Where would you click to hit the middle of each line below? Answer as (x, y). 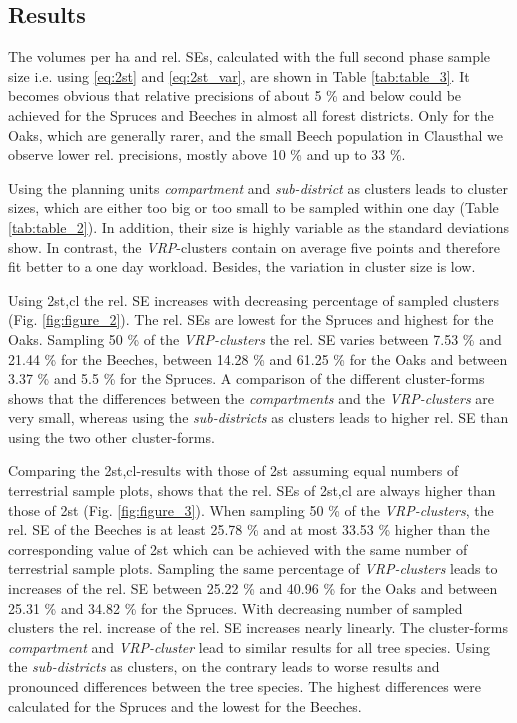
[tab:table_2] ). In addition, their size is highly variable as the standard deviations (259, 226)
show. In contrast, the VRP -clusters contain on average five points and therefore (254, 246)
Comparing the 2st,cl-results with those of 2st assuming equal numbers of (233, 470)
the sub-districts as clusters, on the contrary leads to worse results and (224, 666)
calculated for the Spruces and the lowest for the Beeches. (185, 705)
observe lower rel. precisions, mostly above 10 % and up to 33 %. (207, 154)
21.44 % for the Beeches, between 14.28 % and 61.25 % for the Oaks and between (258, 358)
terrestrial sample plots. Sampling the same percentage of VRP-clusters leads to (253, 568)
